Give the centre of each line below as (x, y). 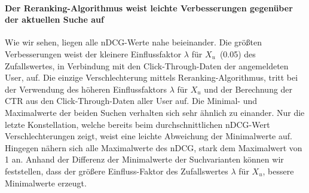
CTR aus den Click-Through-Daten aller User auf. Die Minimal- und (131, 101)
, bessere (278, 171)
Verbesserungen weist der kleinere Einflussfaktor (93, 53)
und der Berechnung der (248, 89)
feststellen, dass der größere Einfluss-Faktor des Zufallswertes (117, 171)
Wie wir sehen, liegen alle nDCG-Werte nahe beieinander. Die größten (134, 42)
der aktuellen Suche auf (54, 19)
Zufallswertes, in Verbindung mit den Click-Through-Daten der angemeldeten (147, 65)
